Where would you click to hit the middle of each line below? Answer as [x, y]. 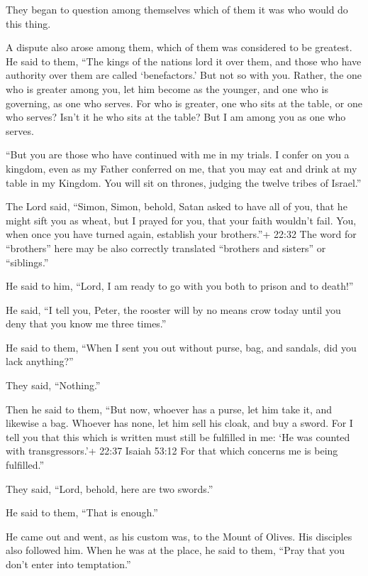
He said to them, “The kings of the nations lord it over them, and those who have [184, 61]
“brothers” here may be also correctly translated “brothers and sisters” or [166, 248]
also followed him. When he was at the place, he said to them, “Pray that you [175, 550]
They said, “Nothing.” [53, 385]
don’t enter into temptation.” [68, 564]
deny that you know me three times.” [86, 324]
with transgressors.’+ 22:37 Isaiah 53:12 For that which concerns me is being [172, 451]
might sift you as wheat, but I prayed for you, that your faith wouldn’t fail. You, [181, 220]
